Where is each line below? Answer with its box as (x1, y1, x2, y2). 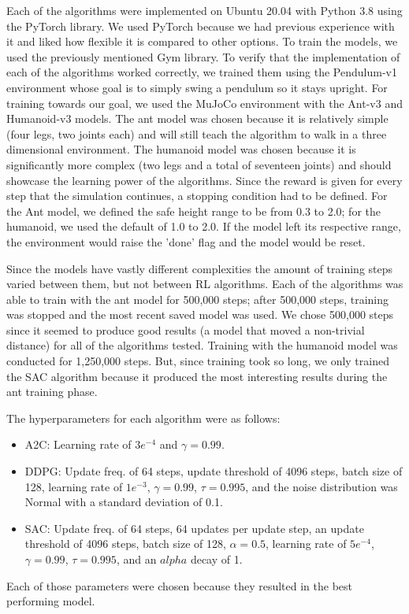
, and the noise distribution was (245, 478, 398, 494)
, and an (116, 551, 157, 567)
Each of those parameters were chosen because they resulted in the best (6, 577, 353, 594)
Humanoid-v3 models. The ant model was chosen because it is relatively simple (6, 110, 389, 127)
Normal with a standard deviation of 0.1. (24, 494, 223, 510)
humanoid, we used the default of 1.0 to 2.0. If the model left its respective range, (6, 218, 401, 235)
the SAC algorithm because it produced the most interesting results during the (6, 368, 388, 384)
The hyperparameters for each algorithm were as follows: (6, 409, 281, 426)
